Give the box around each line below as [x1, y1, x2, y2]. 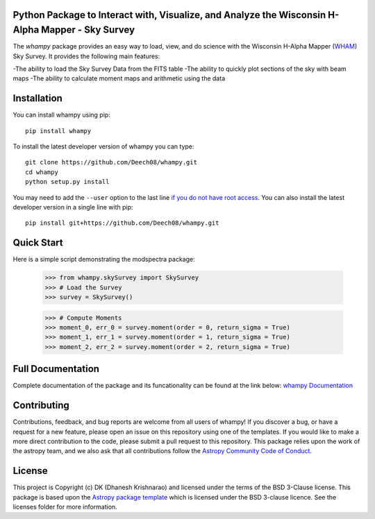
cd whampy [25, 168, 58, 176]
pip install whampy [25, 127, 92, 135]
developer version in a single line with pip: [12, 203, 133, 211]
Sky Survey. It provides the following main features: [12, 52, 160, 60]
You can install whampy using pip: [12, 111, 110, 119]
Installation [12, 92, 62, 104]
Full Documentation [12, 363, 100, 375]
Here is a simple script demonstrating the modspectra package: [12, 255, 195, 264]
